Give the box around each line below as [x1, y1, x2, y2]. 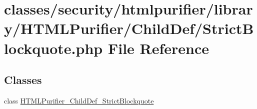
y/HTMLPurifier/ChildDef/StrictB [4, 18, 254, 38]
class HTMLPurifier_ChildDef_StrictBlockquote [4, 95, 154, 105]
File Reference [107, 37, 209, 58]
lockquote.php [4, 37, 103, 58]
